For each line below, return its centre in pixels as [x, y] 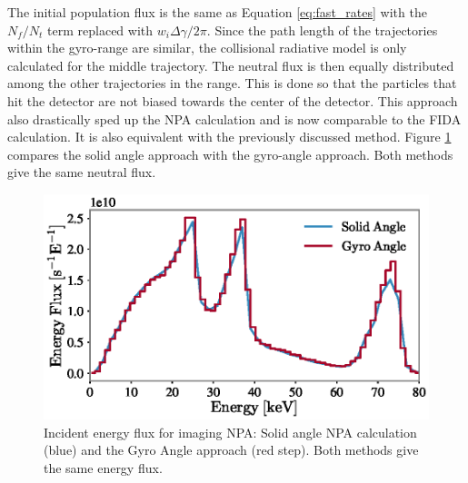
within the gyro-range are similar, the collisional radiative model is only [207, 48]
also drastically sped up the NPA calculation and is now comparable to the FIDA [234, 118]
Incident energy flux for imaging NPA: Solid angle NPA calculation [230, 432]
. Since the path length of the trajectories [322, 30]
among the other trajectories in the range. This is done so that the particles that [232, 83]
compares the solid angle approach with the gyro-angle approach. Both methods [230, 154]
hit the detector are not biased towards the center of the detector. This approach [233, 100]
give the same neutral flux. [82, 172]
